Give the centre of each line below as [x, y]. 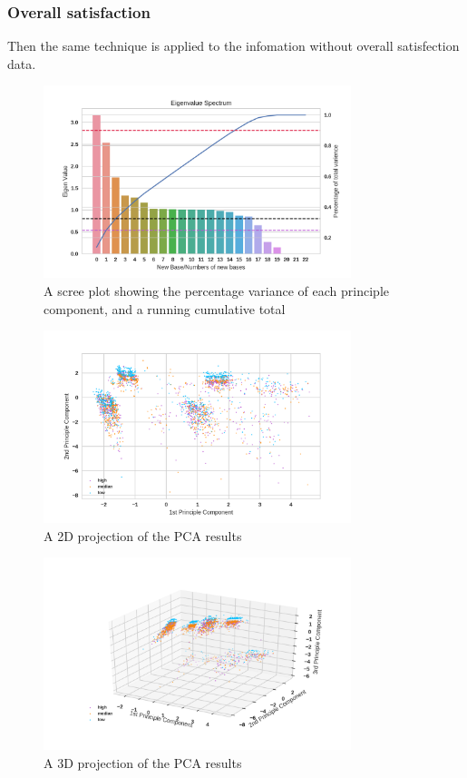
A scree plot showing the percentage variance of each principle [216, 290]
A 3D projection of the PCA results [143, 762]
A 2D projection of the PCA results [143, 535]
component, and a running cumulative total [165, 308]
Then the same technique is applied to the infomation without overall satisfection [233, 46]
